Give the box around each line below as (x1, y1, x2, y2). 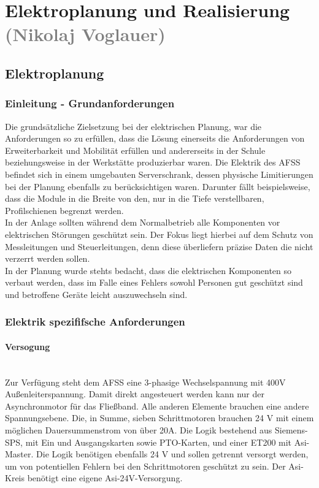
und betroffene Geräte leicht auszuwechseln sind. (5, 288, 188, 300)
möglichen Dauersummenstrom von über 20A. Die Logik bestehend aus (5, 424, 272, 437)
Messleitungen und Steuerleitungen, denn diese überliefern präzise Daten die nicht (5, 240, 313, 253)
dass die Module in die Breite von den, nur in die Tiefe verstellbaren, (5, 192, 264, 205)
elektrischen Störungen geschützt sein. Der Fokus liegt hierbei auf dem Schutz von (5, 227, 313, 240)
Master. (5, 448, 34, 460)
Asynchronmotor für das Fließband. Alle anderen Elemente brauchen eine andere (5, 399, 309, 412)
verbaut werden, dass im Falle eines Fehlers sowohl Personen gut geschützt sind (5, 276, 303, 289)
